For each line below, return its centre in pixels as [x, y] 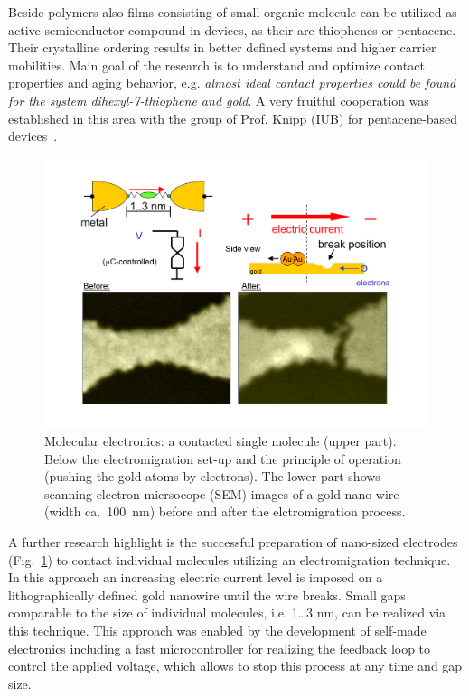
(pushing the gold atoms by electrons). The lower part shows [212, 476]
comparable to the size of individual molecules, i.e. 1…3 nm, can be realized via [227, 612]
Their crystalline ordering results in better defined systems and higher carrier [222, 47]
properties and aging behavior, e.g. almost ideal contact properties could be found [232, 83]
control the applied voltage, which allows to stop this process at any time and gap [235, 666]
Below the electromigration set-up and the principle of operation [223, 458]
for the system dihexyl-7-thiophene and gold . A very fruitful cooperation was [219, 100]
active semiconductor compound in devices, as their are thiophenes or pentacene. [232, 29]
